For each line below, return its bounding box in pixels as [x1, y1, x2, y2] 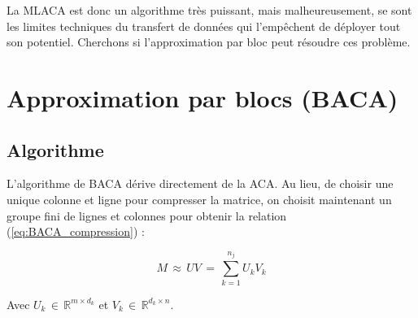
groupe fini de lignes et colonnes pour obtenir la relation [7, 207, 287, 224]
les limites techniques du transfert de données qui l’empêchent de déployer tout [7, 17, 401, 34]
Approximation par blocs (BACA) [7, 81, 398, 114]
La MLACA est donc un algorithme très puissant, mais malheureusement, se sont [7, 2, 412, 18]
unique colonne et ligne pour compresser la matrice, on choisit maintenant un [7, 190, 392, 207]
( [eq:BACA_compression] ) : [7, 223, 145, 240]
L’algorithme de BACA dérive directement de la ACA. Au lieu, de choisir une [7, 175, 394, 192]
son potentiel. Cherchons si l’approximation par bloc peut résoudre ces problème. [7, 33, 411, 50]
